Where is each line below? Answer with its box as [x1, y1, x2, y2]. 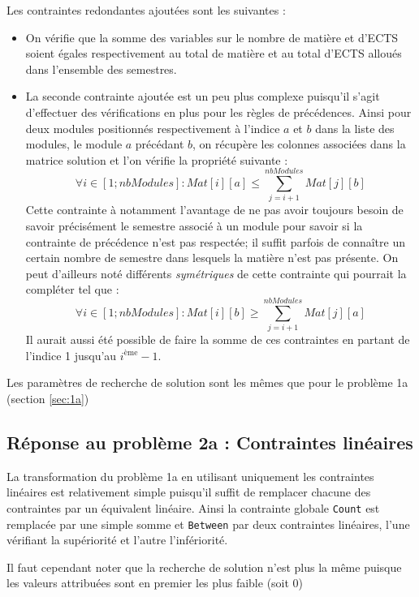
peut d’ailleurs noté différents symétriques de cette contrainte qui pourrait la [25, 264, 407, 281]
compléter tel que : [25, 281, 119, 298]
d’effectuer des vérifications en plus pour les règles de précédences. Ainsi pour [25, 103, 412, 120]
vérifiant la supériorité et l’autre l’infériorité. [6, 531, 228, 548]
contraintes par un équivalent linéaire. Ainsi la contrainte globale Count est [6, 499, 380, 516]
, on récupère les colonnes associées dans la [192, 135, 406, 152]
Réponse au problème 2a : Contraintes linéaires [6, 429, 413, 454]
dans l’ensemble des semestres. [25, 60, 177, 77]
